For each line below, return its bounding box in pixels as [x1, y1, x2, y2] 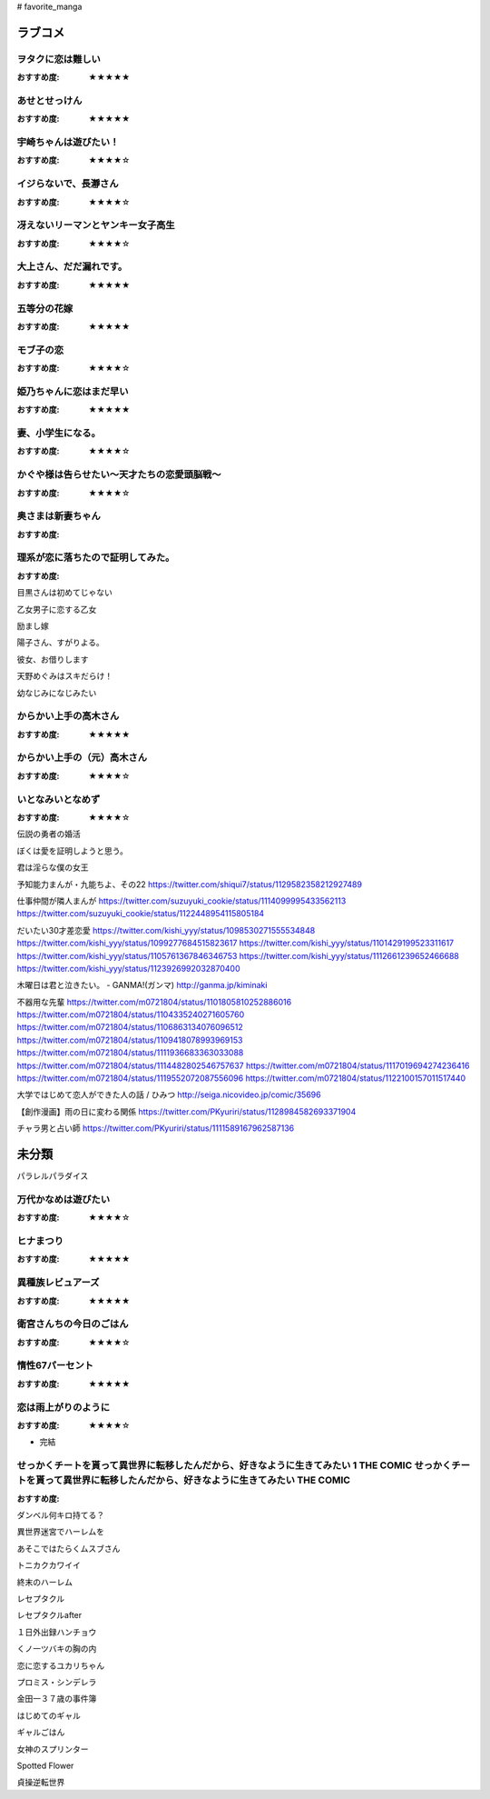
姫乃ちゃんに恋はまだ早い [16, 385, 129, 397]
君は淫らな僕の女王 [16, 862, 89, 873]
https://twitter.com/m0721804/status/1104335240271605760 [16, 1009, 245, 1020]
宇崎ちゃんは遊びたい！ [16, 136, 120, 149]
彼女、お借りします [16, 654, 89, 665]
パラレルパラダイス [16, 1171, 89, 1182]
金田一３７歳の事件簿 [16, 1694, 97, 1704]
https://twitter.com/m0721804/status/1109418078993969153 [16, 1034, 243, 1045]
